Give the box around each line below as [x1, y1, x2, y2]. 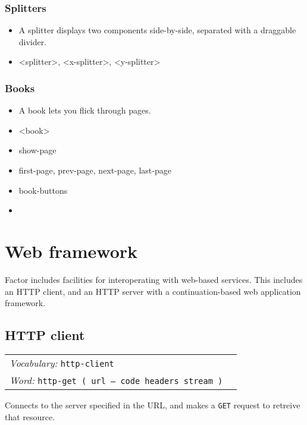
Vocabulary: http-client [10, 355, 114, 370]
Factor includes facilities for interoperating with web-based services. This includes [5, 273, 303, 285]
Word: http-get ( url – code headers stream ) [10, 373, 223, 387]
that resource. [5, 410, 55, 423]
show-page [18, 144, 57, 156]
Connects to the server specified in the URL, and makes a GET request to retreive [5, 398, 300, 411]
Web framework [5, 238, 138, 263]
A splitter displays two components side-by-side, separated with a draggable [18, 24, 296, 36]
